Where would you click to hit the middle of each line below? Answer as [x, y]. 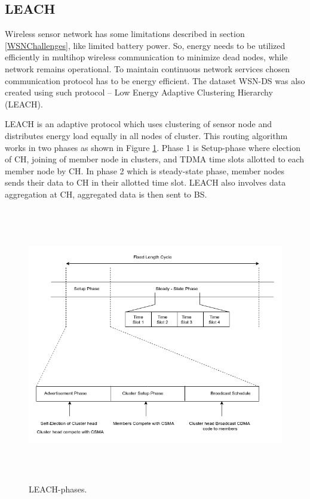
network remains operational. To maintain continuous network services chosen [147, 68]
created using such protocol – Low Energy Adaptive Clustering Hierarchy [139, 92]
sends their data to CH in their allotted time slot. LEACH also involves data [145, 182]
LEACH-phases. [58, 489]
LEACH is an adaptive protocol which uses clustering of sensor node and [139, 124]
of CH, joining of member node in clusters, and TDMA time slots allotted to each [155, 159]
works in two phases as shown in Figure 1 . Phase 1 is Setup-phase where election [153, 147]
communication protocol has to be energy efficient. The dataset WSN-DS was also [155, 80]
